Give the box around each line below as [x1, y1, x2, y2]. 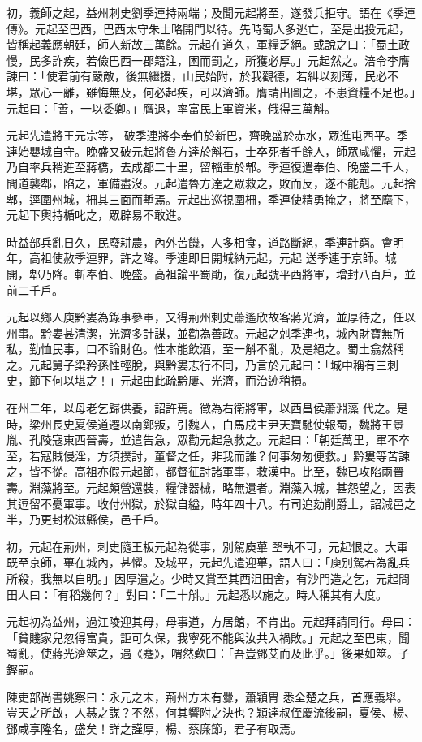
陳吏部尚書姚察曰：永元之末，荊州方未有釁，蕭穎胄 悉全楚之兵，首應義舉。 [6, 688, 408, 705]
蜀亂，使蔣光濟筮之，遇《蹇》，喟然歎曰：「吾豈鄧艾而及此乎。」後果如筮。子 [6, 645, 410, 662]
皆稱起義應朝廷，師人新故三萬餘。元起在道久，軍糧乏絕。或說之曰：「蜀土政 [6, 36, 410, 53]
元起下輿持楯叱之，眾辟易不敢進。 [6, 206, 188, 223]
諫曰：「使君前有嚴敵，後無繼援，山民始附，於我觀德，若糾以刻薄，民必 [6, 67, 387, 84]
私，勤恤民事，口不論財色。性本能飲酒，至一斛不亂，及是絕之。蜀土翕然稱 [6, 340, 404, 357]
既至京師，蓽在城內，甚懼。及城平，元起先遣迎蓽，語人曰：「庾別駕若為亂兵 [6, 554, 410, 571]
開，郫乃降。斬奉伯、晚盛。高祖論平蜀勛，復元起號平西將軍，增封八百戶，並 [6, 265, 416, 282]
